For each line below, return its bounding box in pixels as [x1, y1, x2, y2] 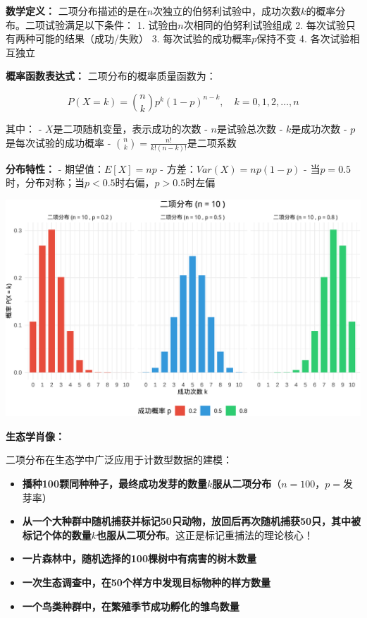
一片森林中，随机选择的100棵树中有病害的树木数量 [22, 551, 256, 566]
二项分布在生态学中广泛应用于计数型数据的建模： [6, 452, 232, 467]
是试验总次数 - [217, 121, 283, 135]
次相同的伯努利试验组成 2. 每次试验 [183, 17, 346, 32]
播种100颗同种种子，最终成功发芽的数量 [22, 475, 207, 490]
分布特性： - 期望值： [6, 161, 104, 176]
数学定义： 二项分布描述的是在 [6, 4, 147, 18]
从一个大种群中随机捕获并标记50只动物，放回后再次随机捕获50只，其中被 [22, 514, 361, 528]
